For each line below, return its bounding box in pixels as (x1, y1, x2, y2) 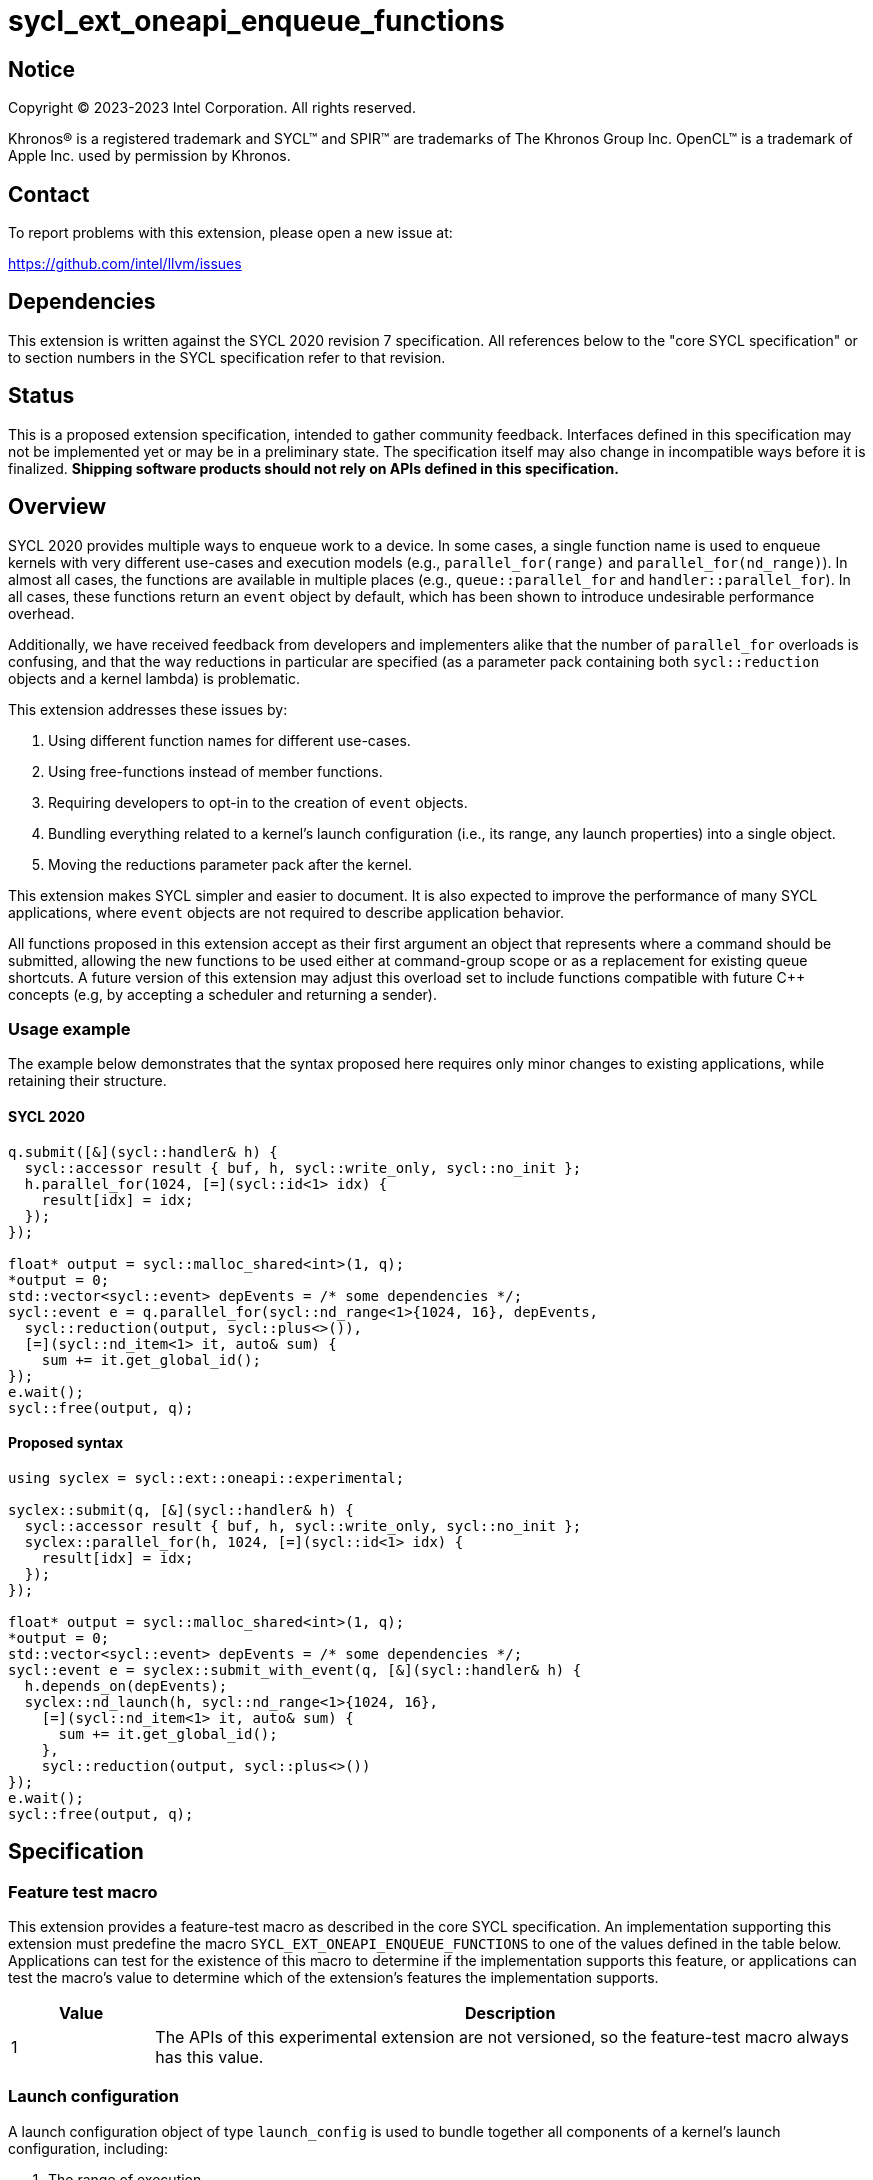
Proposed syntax (8, 1434, 124, 1452)
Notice (8, 56, 76, 82)
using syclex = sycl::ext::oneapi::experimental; (8, 1469, 405, 1486)
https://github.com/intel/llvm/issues (8, 255, 242, 273)
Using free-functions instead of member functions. (48, 762, 383, 780)
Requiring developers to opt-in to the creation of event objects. (48, 793, 468, 811)
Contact (8, 181, 90, 207)
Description (464, 2002, 556, 2023)
